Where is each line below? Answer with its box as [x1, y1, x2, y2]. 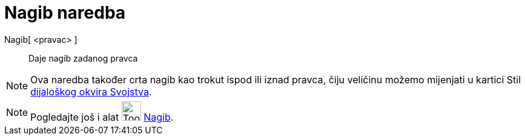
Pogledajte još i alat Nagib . [30, 110, 174, 123]
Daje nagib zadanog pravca [28, 52, 138, 63]
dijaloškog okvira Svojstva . [30, 85, 152, 98]
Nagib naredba [4, 2, 126, 23]
